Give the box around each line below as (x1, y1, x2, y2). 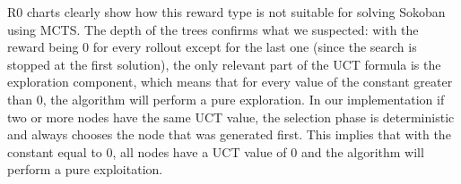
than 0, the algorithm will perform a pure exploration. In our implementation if (7, 89, 445, 108)
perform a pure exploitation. (7, 160, 163, 179)
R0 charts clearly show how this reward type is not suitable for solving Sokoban (7, 3, 446, 21)
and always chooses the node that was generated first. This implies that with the (7, 125, 451, 144)
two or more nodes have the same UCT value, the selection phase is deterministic (7, 107, 455, 126)
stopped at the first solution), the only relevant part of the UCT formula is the (7, 54, 441, 73)
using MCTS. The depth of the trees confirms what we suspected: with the (7, 20, 419, 38)
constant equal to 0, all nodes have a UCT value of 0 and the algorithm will (7, 142, 424, 161)
